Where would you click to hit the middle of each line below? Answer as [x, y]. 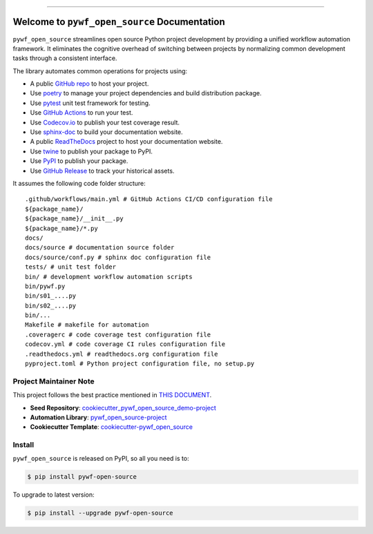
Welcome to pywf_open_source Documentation [119, 22]
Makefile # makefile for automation [87, 325]
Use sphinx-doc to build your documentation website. [106, 132]
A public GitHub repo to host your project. [89, 84]
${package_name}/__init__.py [74, 219]
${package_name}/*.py [61, 228]
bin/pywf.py [45, 286]
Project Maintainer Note [54, 381]
